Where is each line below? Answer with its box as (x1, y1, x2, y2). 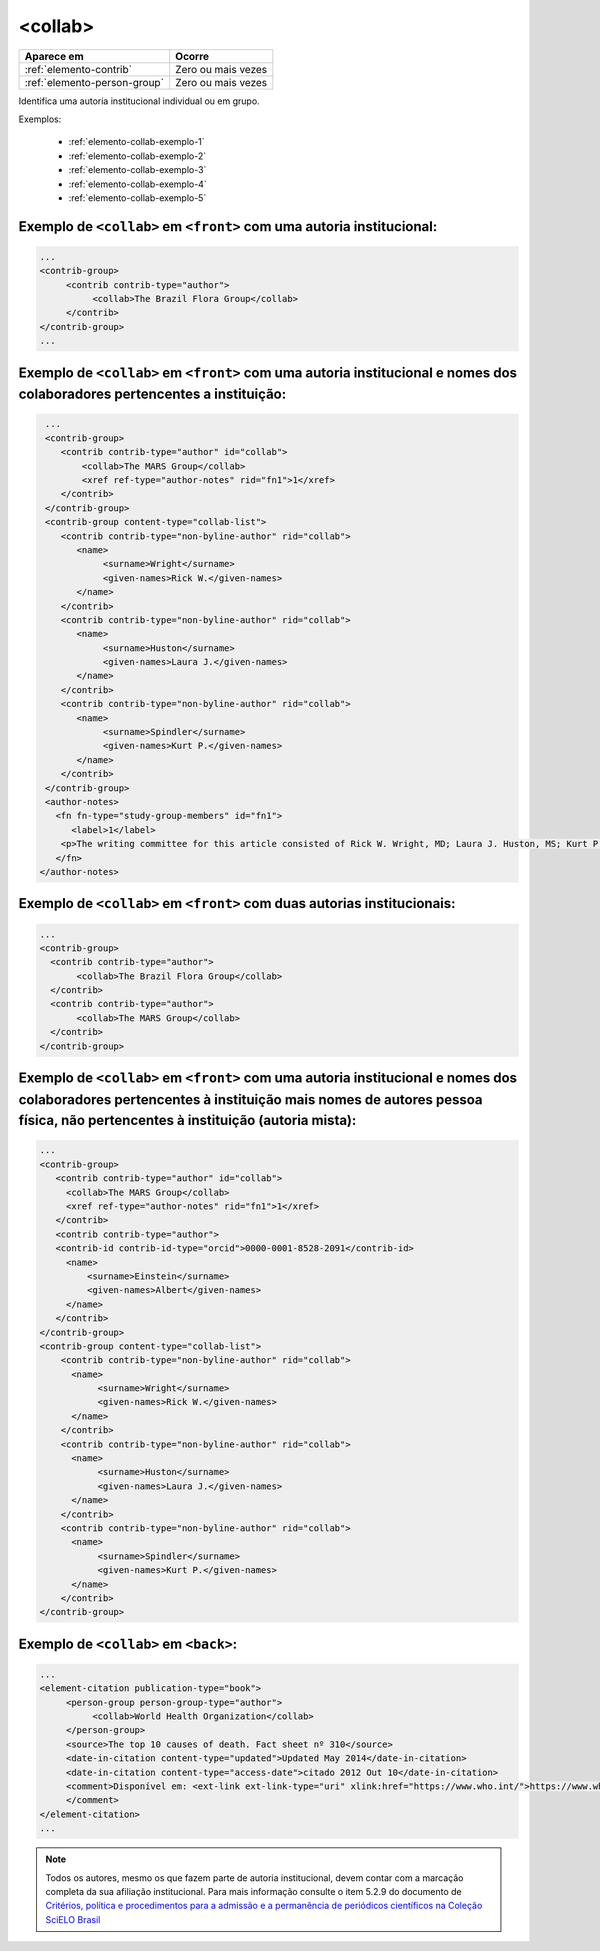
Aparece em (24, 49, 84, 63)
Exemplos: (18, 113, 62, 125)
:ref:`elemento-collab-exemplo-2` (68, 150, 207, 162)
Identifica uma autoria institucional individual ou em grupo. (18, 95, 260, 107)
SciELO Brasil (45, 1913, 101, 1925)
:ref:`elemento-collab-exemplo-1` (68, 136, 205, 148)
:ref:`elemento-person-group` (24, 75, 165, 89)
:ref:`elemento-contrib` (24, 62, 132, 76)
